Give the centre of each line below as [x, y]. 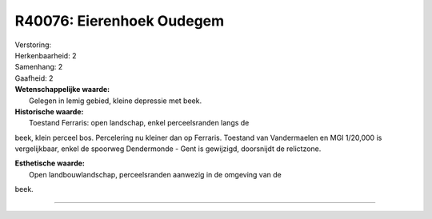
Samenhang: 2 [39, 67]
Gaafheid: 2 [34, 78]
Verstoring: [33, 45]
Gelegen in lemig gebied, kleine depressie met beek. [116, 101]
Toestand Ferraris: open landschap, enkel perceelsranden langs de [139, 123]
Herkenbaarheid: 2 [46, 55]
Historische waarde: [49, 111]
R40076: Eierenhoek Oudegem [120, 21]
